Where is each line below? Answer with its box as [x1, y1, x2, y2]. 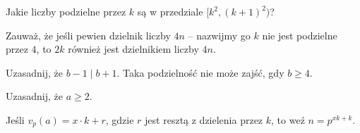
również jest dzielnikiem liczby [68, 42, 199, 56]
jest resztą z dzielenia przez [145, 112, 263, 127]
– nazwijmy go [188, 27, 251, 42]
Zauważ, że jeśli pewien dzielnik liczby [6, 27, 171, 42]
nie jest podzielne [262, 27, 337, 42]
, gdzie [105, 112, 134, 127]
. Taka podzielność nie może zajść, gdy [116, 65, 284, 80]
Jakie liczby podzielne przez [6, 4, 126, 18]
